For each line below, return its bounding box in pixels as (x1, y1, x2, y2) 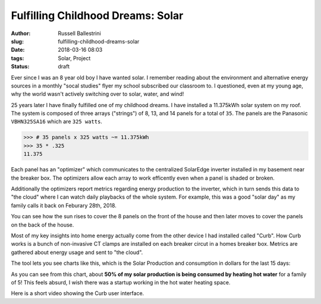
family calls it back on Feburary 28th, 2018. (11, 202, 117, 209)
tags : (11, 54, 24, 62)
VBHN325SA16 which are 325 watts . (11, 118, 102, 125)
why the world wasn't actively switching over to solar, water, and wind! (11, 90, 184, 98)
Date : (11, 46, 25, 54)
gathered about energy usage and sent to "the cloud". (11, 249, 143, 256)
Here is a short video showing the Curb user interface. (11, 290, 144, 297)
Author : (11, 30, 31, 37)
